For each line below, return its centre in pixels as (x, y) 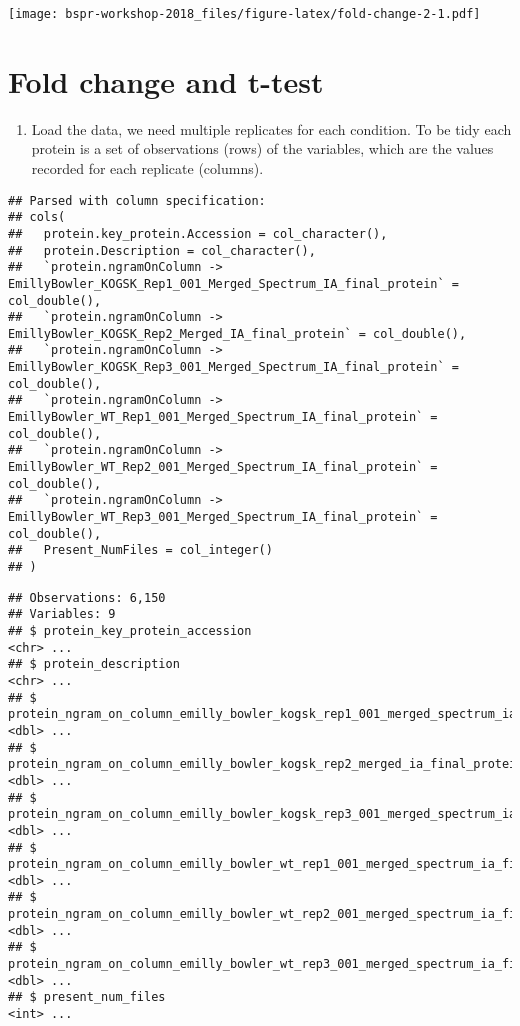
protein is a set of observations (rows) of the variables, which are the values (262, 148)
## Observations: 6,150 (87, 597)
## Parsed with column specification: (137, 200)
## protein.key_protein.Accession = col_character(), (198, 233)
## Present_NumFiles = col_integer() (140, 550)
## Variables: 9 (62, 614)
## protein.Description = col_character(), (162, 250)
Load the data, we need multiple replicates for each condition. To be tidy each (271, 128)
